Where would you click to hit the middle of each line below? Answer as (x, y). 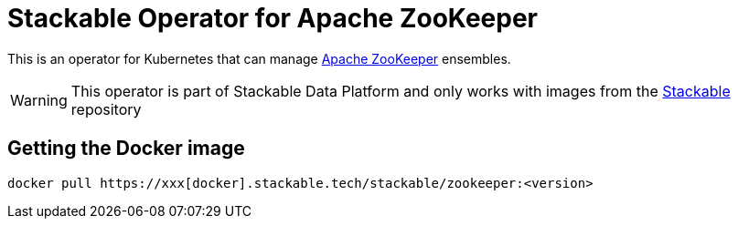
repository (106, 109)
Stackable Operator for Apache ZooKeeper (273, 18)
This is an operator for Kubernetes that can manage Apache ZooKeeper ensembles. (259, 58)
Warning (39, 100)
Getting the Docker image (126, 149)
